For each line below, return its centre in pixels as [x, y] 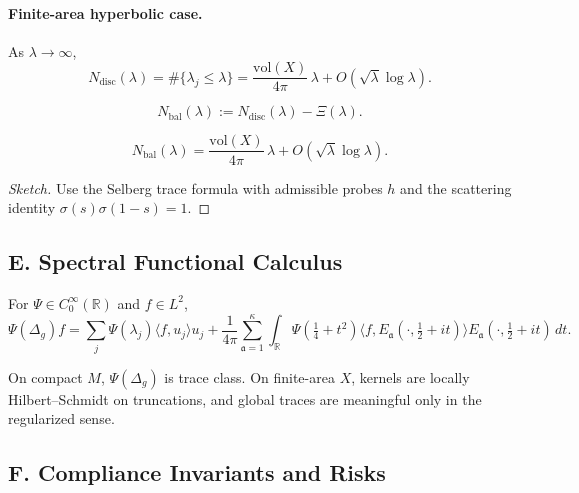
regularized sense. [61, 418]
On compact [45, 376]
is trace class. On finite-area [249, 376]
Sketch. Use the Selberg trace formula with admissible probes [195, 187]
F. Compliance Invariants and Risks [197, 472]
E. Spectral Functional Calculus [175, 261]
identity [32, 207]
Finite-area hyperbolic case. [105, 12]
